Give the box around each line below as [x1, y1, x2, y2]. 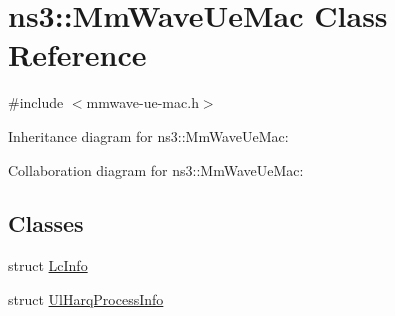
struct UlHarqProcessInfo [8, 288, 164, 309]
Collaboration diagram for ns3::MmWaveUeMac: [8, 159, 304, 180]
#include [8, 92, 64, 113]
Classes [8, 208, 84, 239]
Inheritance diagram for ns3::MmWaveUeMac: [8, 125, 289, 146]
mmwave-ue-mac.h [86, 92, 199, 113]
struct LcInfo [8, 255, 88, 276]
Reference [8, 34, 147, 75]
